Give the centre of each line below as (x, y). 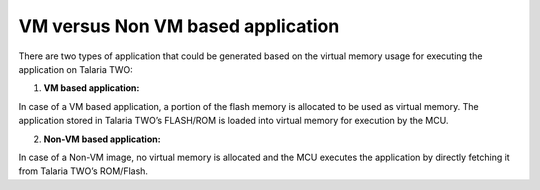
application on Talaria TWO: (76, 69)
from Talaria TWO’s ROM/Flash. (83, 171)
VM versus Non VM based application (179, 26)
